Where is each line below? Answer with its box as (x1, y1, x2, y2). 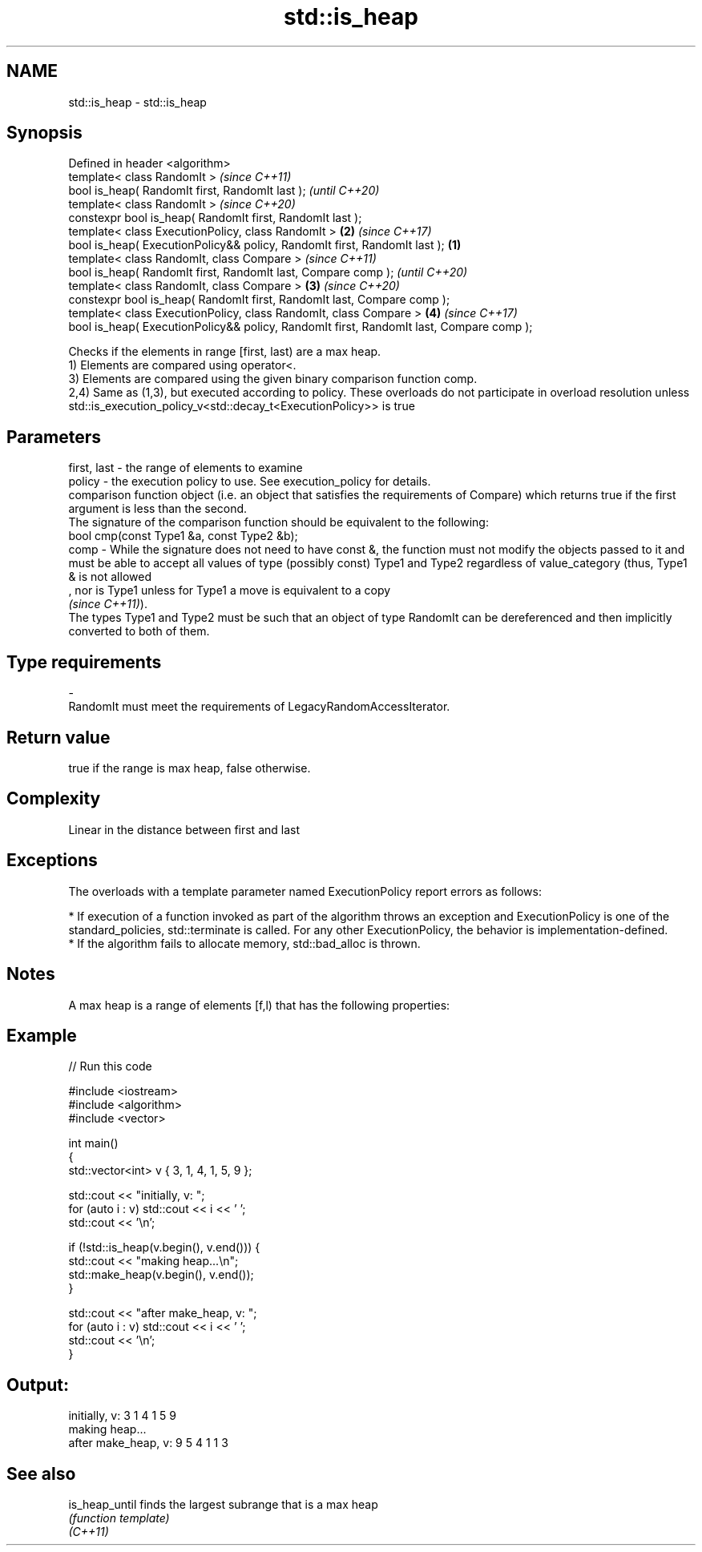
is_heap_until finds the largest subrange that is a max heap (68, 1498, 378, 1512)
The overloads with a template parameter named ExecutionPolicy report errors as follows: (68, 884, 542, 898)
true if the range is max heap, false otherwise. (68, 760, 311, 775)
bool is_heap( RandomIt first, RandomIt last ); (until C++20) (68, 183, 380, 198)
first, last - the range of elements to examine (68, 461, 303, 475)
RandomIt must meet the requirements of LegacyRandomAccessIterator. (68, 699, 450, 714)
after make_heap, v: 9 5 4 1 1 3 (68, 1436, 228, 1450)
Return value (6, 727, 111, 748)
